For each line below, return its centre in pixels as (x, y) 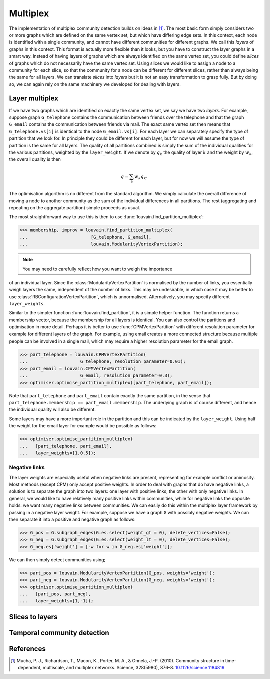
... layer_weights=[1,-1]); (57, 601)
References (27, 649)
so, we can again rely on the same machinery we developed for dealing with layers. (95, 84)
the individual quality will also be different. (52, 409)
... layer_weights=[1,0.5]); (58, 453)
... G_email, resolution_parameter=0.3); (96, 375)
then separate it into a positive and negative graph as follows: (72, 519)
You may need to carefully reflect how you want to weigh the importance (97, 269)
